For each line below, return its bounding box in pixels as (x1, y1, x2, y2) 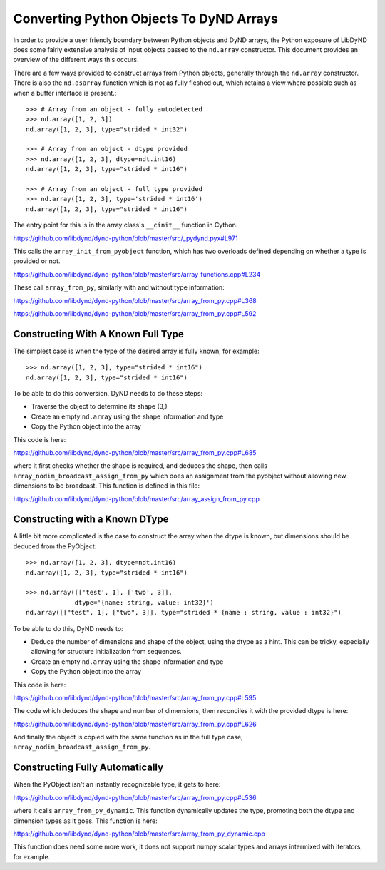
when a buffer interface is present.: (13, 88, 117, 97)
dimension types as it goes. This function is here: (13, 817, 158, 825)
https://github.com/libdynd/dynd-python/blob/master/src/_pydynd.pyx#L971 (13, 234, 238, 242)
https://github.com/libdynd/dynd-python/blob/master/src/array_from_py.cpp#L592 (13, 309, 257, 317)
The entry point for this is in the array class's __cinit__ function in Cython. (13, 221, 238, 230)
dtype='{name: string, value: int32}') (74, 598, 214, 606)
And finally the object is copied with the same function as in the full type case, (13, 733, 243, 742)
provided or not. (13, 257, 61, 265)
